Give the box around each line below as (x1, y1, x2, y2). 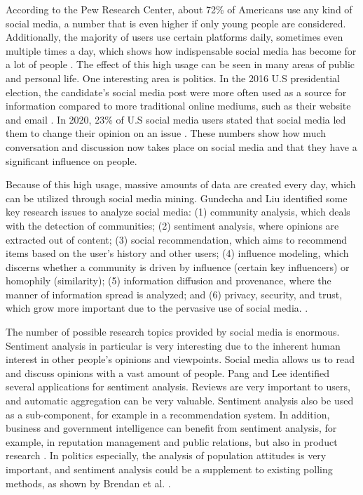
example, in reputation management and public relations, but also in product (6, 434, 338, 449)
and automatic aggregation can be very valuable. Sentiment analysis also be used (6, 393, 354, 408)
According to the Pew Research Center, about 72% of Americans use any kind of (6, 2, 352, 16)
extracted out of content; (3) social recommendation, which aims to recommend (6, 232, 348, 246)
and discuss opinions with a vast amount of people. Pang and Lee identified (6, 365, 330, 380)
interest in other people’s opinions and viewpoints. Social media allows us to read (6, 352, 355, 367)
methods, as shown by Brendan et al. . (6, 475, 171, 490)
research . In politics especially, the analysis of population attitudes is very (6, 448, 327, 463)
